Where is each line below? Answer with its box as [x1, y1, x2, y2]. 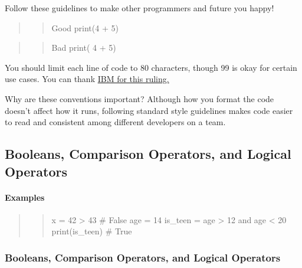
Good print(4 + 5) [51, 21, 119, 34]
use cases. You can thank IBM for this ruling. [5, 73, 169, 85]
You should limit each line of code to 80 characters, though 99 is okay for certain [5, 61, 297, 73]
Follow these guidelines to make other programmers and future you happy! [5, 2, 274, 14]
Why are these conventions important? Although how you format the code [5, 92, 274, 104]
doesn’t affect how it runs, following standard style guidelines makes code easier [5, 104, 293, 116]
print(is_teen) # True [51, 225, 132, 237]
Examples [5, 191, 45, 203]
